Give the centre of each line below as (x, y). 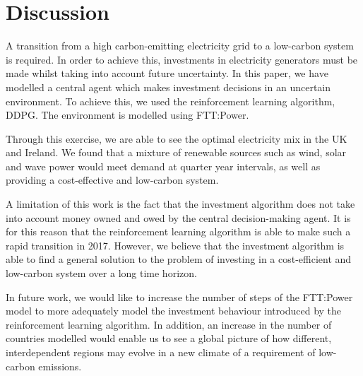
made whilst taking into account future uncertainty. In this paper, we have (167, 73)
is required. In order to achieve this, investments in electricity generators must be (182, 59)
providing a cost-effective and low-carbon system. (112, 180)
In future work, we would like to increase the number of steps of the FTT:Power (179, 296)
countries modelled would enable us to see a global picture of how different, (169, 338)
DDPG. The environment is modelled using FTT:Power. (127, 115)
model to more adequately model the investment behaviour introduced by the (174, 311)
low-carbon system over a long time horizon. (101, 273)
